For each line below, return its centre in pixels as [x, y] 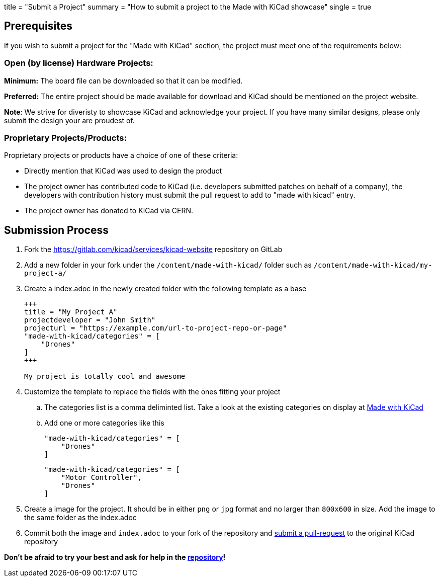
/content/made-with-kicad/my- [373, 265]
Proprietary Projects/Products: [65, 138]
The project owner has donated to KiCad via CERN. [109, 211]
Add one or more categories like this [104, 423]
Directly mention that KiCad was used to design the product [123, 171]
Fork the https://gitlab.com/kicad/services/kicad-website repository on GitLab [153, 250]
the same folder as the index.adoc [80, 518]
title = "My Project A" [71, 312]
